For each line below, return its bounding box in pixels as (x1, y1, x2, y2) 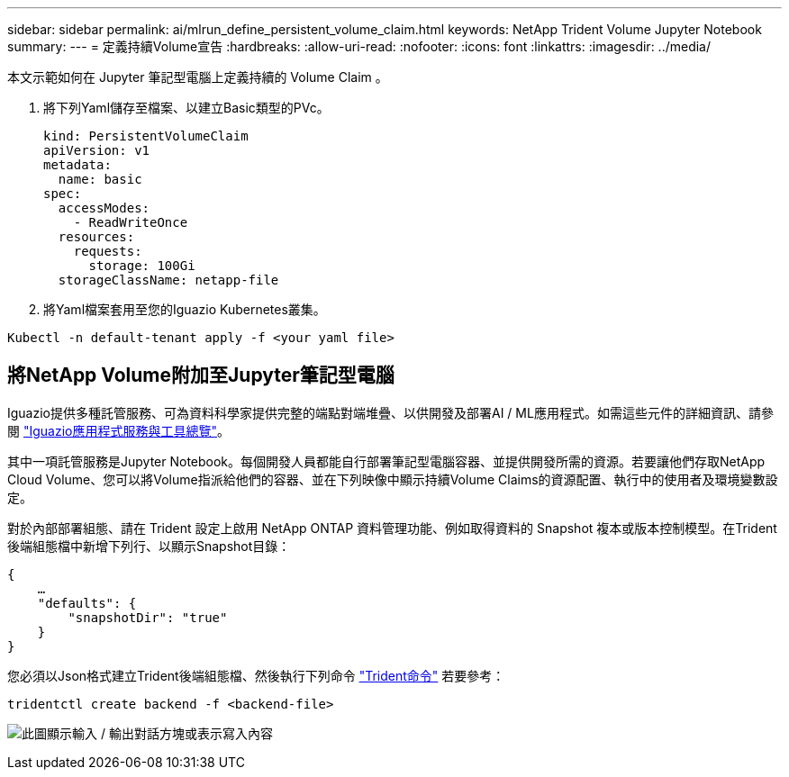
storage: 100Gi (88, 258, 195, 273)
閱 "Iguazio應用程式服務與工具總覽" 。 (7, 422, 230, 438)
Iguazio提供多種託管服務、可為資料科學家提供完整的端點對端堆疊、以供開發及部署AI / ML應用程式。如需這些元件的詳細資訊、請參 (7, 404, 774, 420)
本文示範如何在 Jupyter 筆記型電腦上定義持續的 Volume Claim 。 (7, 69, 388, 85)
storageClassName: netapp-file (58, 273, 279, 287)
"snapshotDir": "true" (68, 610, 228, 625)
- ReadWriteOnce (73, 215, 188, 230)
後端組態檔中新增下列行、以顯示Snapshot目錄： (7, 538, 291, 554)
